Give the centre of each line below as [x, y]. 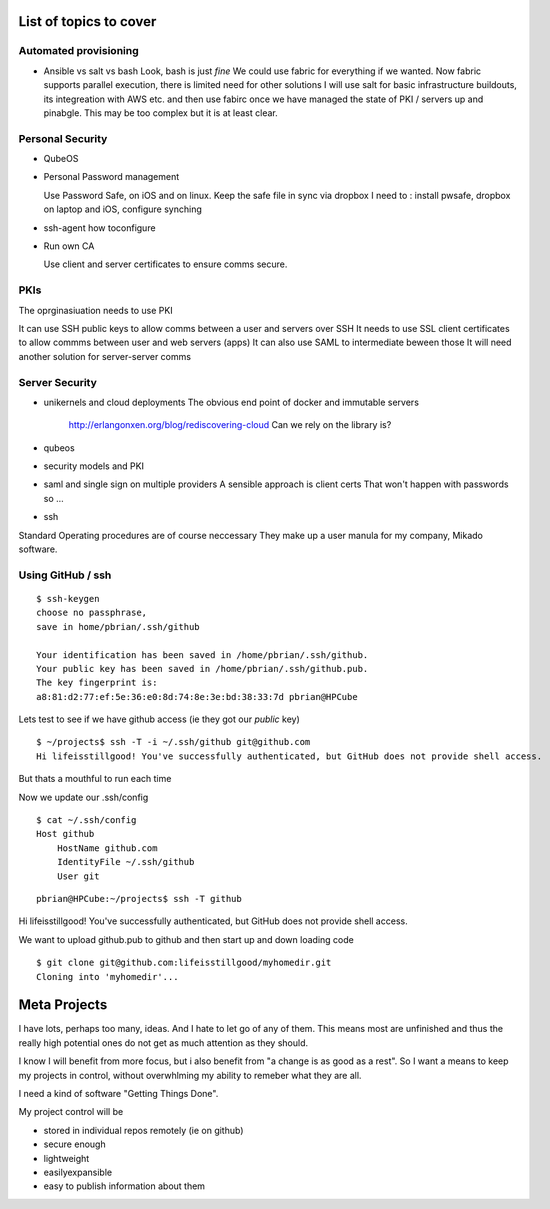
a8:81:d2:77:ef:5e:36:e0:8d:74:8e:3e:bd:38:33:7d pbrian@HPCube [197, 696]
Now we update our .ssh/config [83, 797]
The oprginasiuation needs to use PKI [96, 310]
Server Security [57, 382]
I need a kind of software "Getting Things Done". [118, 1094]
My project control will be [71, 1112]
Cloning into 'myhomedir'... [107, 976]
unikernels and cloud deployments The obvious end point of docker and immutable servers [231, 402]
